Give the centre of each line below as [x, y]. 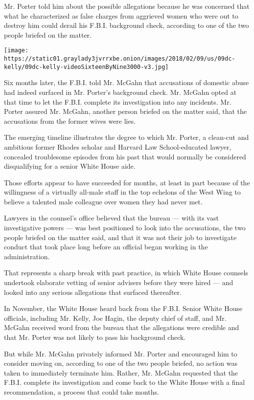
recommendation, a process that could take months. [81, 391]
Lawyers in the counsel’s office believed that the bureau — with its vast [111, 218]
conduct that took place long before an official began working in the [106, 247]
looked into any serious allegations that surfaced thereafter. [93, 292]
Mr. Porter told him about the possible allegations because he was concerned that [127, 6]
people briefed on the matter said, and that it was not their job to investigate [120, 237]
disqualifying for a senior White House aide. [70, 166]
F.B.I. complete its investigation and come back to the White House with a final [125, 382]
